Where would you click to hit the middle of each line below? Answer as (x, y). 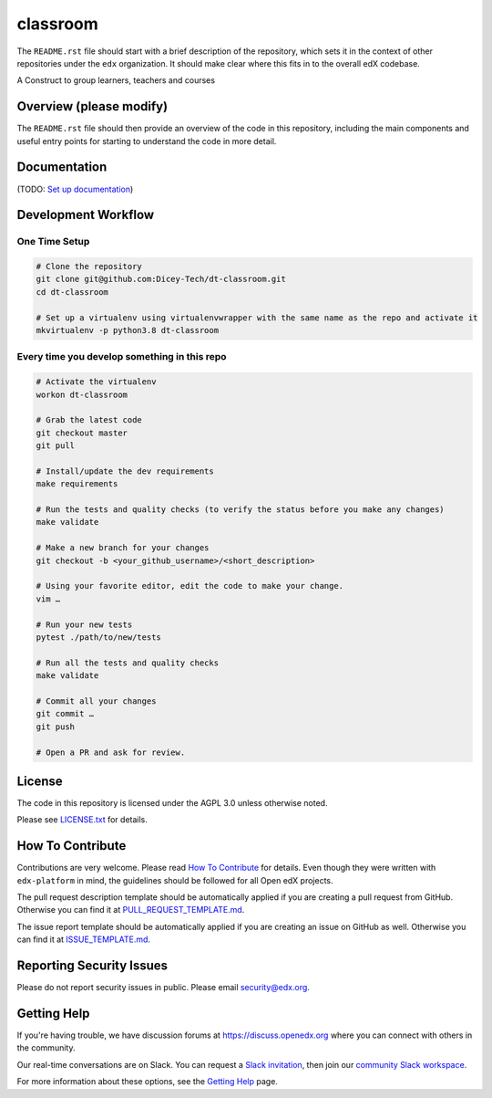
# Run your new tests (84, 624)
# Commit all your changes (96, 701)
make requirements (77, 484)
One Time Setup (53, 242)
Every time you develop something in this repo (122, 357)
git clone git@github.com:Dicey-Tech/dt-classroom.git (161, 279)
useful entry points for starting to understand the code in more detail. (147, 141)
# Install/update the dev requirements (125, 471)
